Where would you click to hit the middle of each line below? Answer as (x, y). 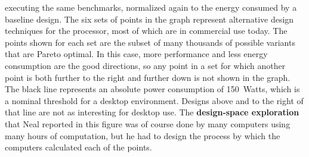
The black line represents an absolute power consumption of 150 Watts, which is (152, 89)
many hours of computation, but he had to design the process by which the (143, 135)
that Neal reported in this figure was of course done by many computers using (148, 123)
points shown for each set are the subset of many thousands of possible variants (150, 42)
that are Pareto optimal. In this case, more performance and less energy (136, 54)
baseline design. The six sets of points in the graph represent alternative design (149, 19)
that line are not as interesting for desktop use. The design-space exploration (152, 112)
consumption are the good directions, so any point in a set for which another (145, 65)
